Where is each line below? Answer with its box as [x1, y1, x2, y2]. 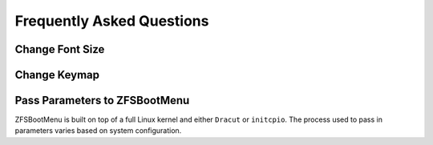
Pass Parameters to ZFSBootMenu [14, 94, 190, 107]
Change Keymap [14, 68, 100, 82]
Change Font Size [14, 42, 105, 56]
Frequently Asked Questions [14, 12, 209, 30]
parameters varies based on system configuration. [14, 126, 182, 135]
